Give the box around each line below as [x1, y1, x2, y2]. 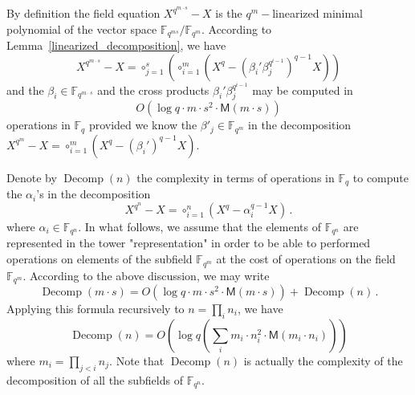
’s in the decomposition [36, 185, 151, 202]
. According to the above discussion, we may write [22, 267, 270, 283]
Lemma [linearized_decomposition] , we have [6, 37, 226, 54]
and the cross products [97, 81, 210, 98]
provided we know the [88, 116, 197, 133]
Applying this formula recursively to [6, 299, 185, 316]
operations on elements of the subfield [6, 250, 193, 267]
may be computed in [252, 81, 353, 98]
